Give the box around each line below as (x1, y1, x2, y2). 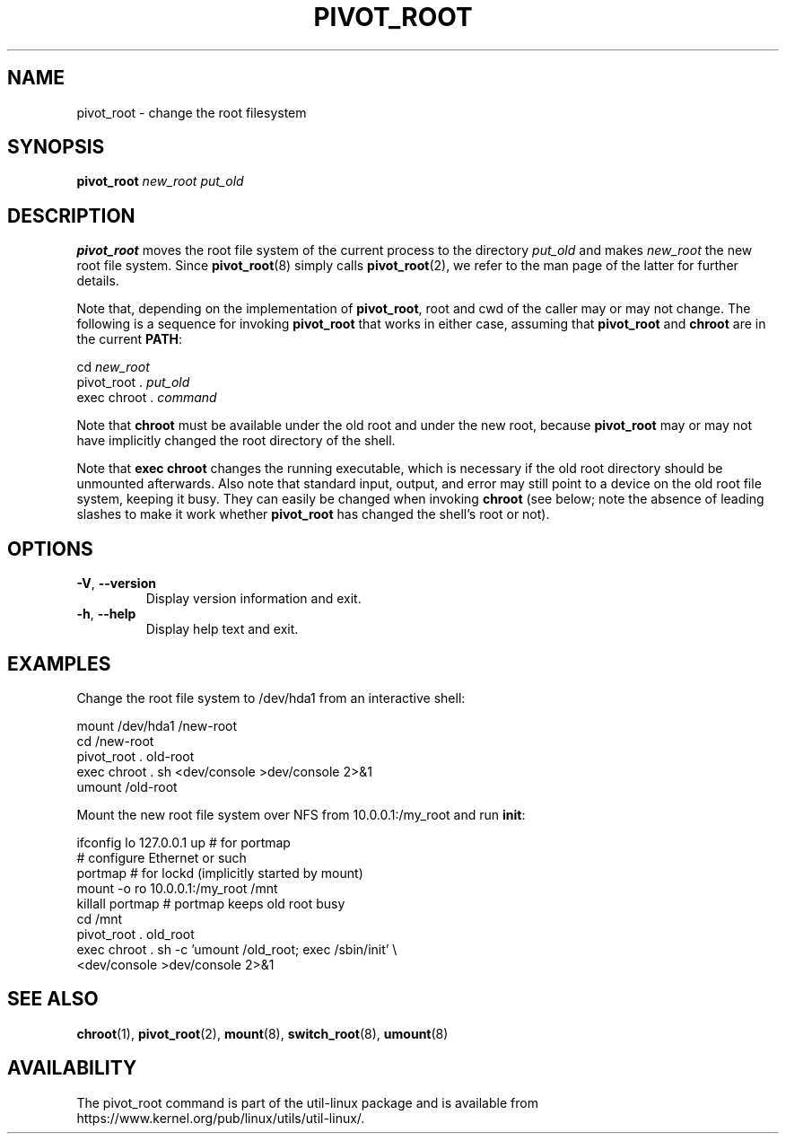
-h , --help (76, 606, 136, 622)
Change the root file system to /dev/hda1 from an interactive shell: (76, 689, 466, 706)
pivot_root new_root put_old (76, 173, 244, 189)
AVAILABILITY (7, 1057, 137, 1080)
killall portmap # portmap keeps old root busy (76, 895, 345, 911)
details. (76, 273, 119, 289)
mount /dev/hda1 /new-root (76, 717, 238, 733)
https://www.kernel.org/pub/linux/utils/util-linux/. (76, 1110, 365, 1126)
